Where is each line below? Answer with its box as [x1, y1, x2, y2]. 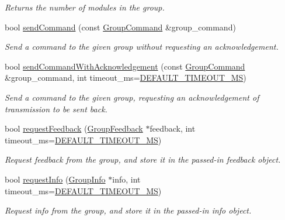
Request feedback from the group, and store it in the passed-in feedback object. [5, 153, 281, 166]
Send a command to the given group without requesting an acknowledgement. [5, 40, 279, 53]
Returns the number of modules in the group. [5, 1, 165, 13]
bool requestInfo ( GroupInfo [5, 173, 106, 185]
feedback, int [150, 122, 196, 135]
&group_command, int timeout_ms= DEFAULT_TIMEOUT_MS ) [5, 71, 246, 84]
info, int [112, 173, 141, 185]
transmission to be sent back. [5, 102, 107, 115]
